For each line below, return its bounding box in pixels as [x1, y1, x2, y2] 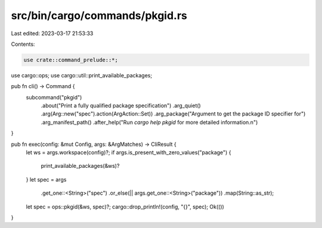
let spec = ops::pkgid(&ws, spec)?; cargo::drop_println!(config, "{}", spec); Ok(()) [26, 203, 225, 210]
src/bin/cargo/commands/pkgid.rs [11, 9, 188, 22]
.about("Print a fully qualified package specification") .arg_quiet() [41, 102, 201, 110]
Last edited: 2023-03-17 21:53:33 [11, 30, 94, 37]
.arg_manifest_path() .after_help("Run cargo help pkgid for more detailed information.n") [41, 118, 258, 126]
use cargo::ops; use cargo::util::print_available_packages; [11, 71, 152, 79]
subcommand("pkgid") [26, 93, 82, 101]
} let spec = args [26, 176, 67, 183]
